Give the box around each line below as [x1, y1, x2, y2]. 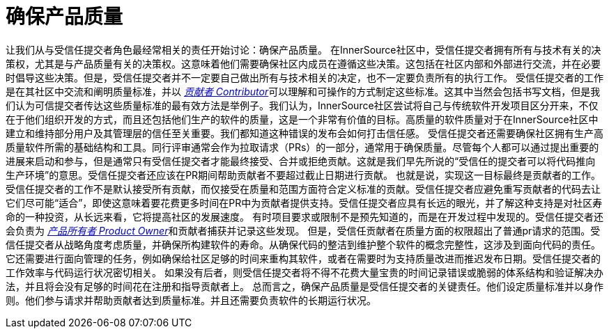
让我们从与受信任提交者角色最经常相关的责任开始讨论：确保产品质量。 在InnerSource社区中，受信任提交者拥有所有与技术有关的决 [6, 43, 601, 56]
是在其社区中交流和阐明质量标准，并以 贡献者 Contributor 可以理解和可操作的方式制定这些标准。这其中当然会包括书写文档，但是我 [6, 85, 601, 97]
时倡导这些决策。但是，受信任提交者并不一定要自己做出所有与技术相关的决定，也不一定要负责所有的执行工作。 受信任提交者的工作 [6, 71, 603, 83]
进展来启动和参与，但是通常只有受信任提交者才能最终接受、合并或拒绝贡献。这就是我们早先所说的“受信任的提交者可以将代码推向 [6, 154, 596, 167]
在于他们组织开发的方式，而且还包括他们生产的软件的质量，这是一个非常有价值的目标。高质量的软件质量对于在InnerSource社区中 [6, 113, 599, 125]
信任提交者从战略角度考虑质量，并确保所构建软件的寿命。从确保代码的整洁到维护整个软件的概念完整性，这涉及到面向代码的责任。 [6, 238, 601, 250]
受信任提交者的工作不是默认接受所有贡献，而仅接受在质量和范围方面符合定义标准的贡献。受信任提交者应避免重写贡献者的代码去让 [6, 182, 601, 195]
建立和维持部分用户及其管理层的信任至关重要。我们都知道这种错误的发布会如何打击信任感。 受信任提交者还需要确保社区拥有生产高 [6, 127, 603, 139]
